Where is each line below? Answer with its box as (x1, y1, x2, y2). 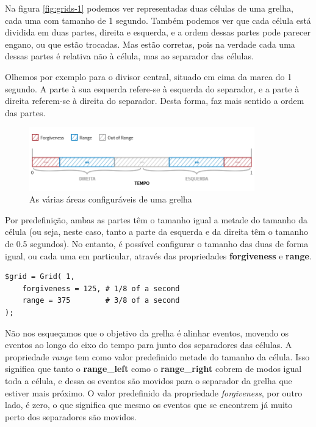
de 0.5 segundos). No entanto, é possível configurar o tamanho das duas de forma (5, 237, 309, 250)
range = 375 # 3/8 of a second (22, 296, 180, 305)
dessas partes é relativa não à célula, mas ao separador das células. (5, 50, 254, 62)
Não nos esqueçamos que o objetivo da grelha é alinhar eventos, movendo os (5, 326, 289, 339)
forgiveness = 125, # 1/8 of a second (22, 284, 180, 293)
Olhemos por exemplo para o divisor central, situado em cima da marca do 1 (5, 70, 292, 83)
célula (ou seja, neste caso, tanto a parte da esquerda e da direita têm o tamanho (5, 225, 308, 238)
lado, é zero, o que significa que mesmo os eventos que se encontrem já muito (5, 398, 293, 411)
